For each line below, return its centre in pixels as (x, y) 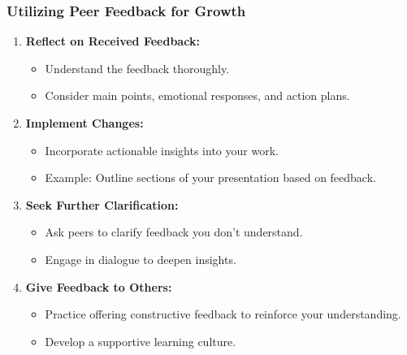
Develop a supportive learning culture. (141, 341)
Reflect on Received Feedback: (113, 41)
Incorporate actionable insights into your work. (162, 150)
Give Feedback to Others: (99, 286)
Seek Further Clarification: (102, 204)
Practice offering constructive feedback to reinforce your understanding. (223, 314)
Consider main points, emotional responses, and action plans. (197, 95)
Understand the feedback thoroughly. (137, 68)
